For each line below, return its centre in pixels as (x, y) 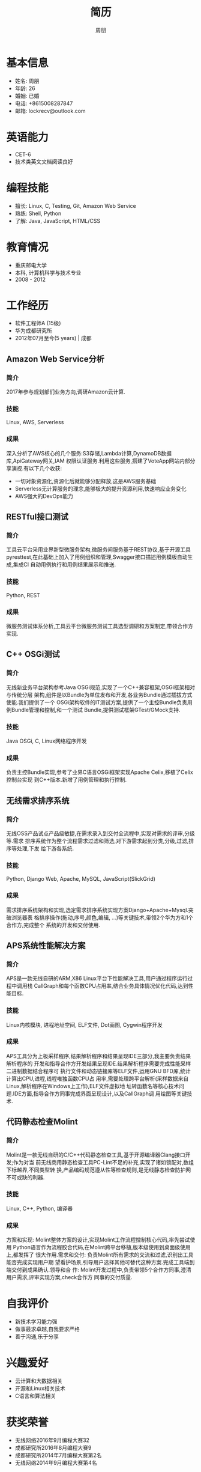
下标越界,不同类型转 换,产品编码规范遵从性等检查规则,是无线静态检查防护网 (99, 1170)
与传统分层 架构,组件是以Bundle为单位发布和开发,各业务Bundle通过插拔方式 (99, 695)
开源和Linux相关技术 (40, 1388)
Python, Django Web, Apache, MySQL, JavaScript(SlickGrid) (81, 879)
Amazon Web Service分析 (55, 359)
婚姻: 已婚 (27, 96)
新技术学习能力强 (36, 1322)
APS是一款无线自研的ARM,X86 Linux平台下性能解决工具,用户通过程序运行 (97, 978)
